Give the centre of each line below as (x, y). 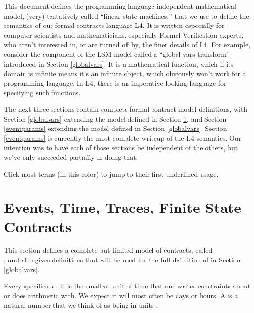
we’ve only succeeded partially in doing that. (71, 157)
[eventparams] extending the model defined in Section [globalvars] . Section (115, 128)
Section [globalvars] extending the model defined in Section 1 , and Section (115, 118)
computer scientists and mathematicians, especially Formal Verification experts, (124, 35)
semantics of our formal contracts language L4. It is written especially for (114, 25)
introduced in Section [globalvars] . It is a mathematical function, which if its (119, 64)
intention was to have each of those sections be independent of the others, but (121, 147)
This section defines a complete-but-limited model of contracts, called (108, 250)
